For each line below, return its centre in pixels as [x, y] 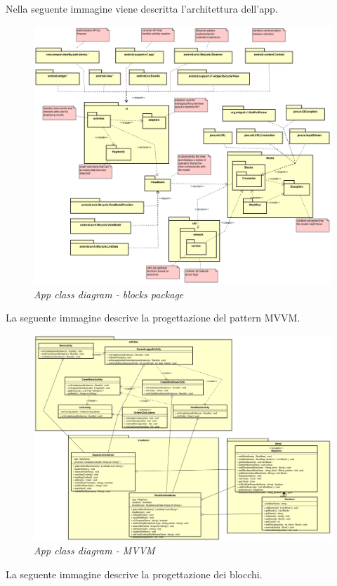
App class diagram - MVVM [94, 550]
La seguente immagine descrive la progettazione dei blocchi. [134, 574]
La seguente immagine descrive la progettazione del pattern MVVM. [153, 318]
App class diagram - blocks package [109, 294]
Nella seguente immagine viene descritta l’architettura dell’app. [142, 8]
